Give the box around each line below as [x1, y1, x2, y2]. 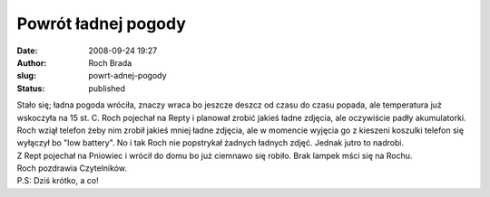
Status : [16, 82, 45, 94]
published [88, 82, 126, 94]
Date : [16, 45, 38, 56]
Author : [16, 57, 47, 68]
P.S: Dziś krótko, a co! [16, 175, 99, 186]
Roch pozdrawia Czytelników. [16, 163, 127, 174]
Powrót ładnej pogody [16, 14, 186, 33]
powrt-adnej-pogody [88, 70, 167, 81]
